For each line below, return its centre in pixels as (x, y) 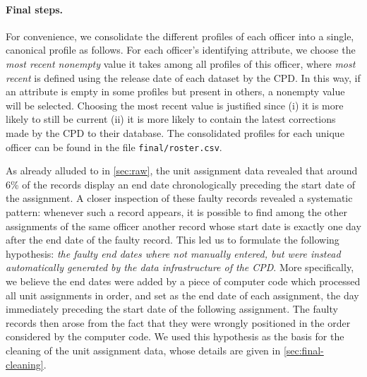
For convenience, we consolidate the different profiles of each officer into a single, (180, 36)
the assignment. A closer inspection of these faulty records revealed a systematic (179, 198)
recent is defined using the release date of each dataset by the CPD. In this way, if (183, 77)
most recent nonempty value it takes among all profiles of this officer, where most (181, 63)
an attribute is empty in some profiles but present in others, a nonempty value (175, 91)
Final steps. (34, 9)
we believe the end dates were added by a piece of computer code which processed (183, 281)
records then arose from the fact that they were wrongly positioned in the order (178, 322)
